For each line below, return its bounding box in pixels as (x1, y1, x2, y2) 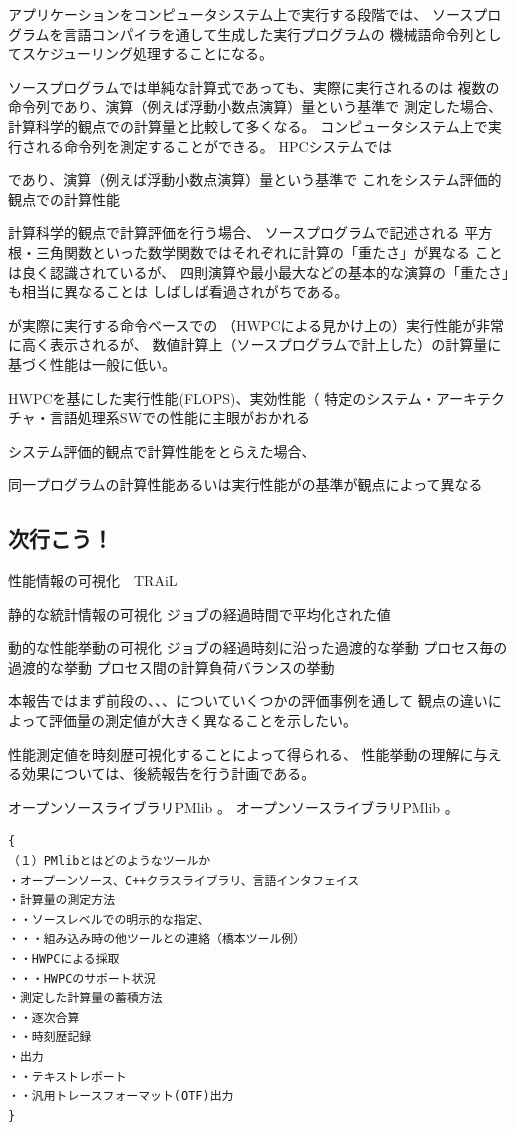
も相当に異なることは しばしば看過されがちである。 (8, 281, 349, 302)
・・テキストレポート (8, 1069, 127, 1084)
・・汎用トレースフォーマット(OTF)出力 (8, 1089, 234, 1104)
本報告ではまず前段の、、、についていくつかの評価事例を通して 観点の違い (8, 690, 488, 711)
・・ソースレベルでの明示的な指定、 (8, 912, 210, 927)
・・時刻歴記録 (8, 1030, 92, 1045)
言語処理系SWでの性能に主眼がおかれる (49, 407, 311, 428)
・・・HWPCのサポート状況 (8, 971, 156, 986)
